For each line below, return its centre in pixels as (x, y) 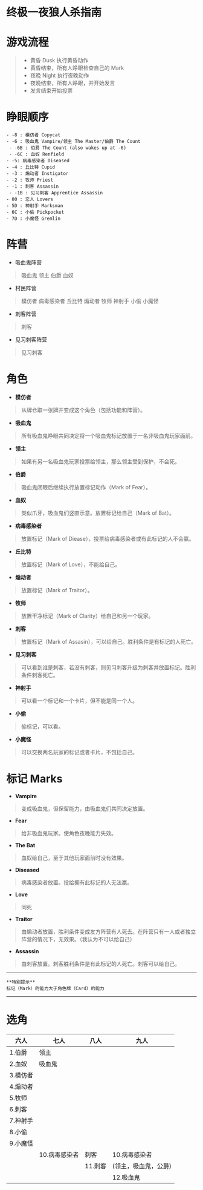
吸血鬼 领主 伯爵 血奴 (47, 275)
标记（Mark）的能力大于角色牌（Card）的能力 (55, 988)
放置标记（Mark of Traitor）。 (57, 590)
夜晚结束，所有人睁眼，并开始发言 (72, 83)
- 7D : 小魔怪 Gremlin (34, 219)
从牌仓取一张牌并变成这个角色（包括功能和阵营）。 (83, 410)
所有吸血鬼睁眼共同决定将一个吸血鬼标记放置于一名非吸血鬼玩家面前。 (108, 435)
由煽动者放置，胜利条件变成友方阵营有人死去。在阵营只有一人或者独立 (108, 931)
